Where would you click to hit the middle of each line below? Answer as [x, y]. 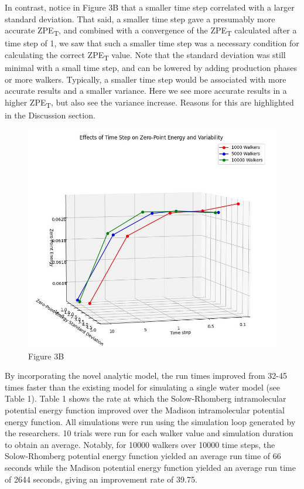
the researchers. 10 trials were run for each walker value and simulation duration [149, 433]
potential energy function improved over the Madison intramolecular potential [145, 410]
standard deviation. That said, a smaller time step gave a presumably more [140, 18]
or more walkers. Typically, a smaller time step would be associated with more [146, 79]
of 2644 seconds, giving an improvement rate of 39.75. [101, 479]
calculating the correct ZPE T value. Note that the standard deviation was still [145, 55]
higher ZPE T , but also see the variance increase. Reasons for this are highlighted [149, 103]
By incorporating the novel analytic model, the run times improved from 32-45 [146, 376]
